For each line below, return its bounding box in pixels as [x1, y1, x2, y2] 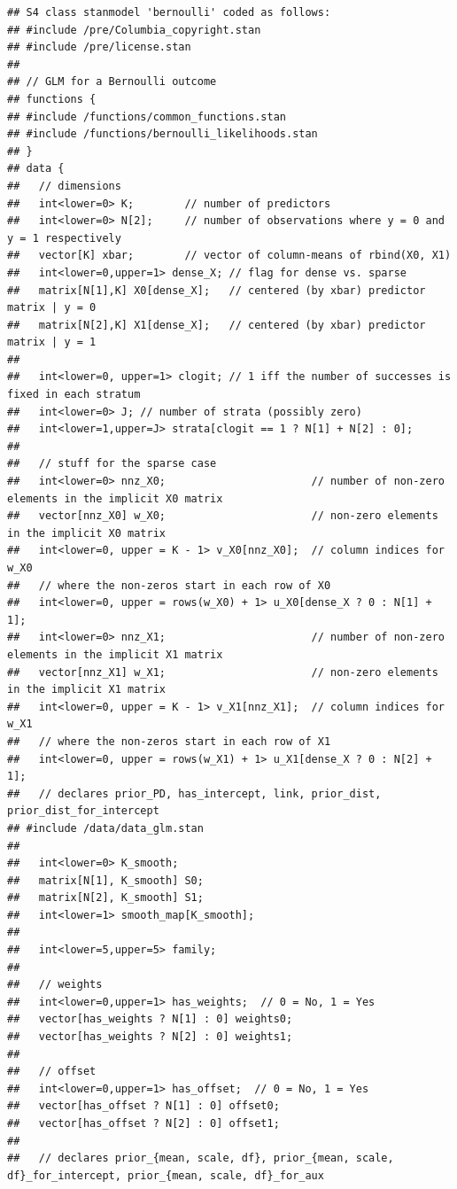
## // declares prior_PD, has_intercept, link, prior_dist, [7, 787, 382, 800]
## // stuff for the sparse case [7, 457, 217, 470]
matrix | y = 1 [7, 336, 97, 349]
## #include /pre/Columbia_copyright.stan [7, 23, 261, 36]
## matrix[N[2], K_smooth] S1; [7, 891, 204, 905]
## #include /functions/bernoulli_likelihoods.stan [7, 128, 318, 141]
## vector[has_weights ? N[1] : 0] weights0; [7, 1013, 293, 1026]
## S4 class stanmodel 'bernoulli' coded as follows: [7, 6, 331, 19]
